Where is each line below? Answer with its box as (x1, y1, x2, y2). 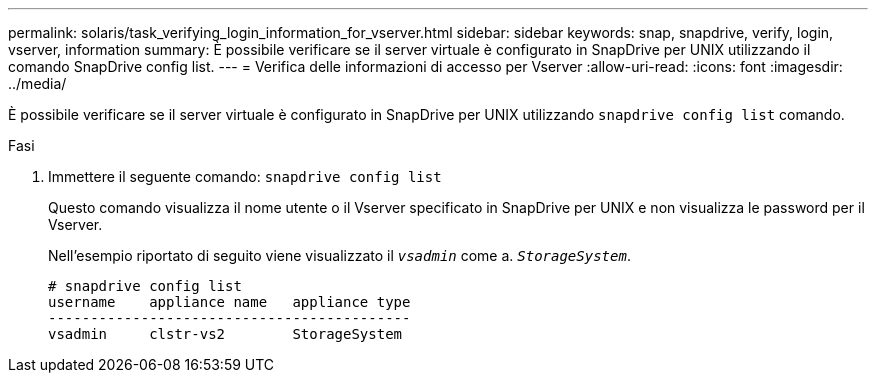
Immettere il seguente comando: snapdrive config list (48, 168, 442, 185)
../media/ (8, 75, 67, 92)
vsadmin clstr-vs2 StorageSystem (48, 326, 403, 342)
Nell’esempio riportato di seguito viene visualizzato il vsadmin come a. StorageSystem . (48, 247, 631, 264)
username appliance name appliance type (48, 294, 411, 310)
